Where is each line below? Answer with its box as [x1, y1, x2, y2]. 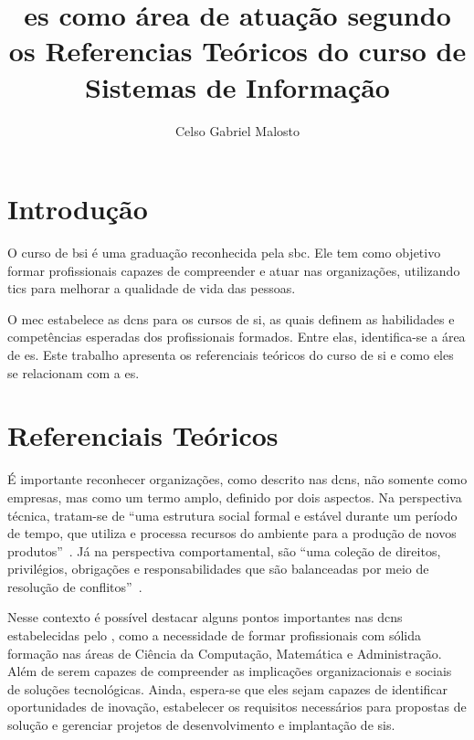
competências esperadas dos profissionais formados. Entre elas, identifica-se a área [7, 327, 466, 346]
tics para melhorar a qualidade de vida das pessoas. [7, 279, 296, 298]
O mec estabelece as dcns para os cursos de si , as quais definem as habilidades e [7, 309, 455, 328]
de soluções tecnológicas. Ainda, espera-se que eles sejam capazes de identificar [7, 679, 448, 698]
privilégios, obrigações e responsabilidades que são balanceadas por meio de [7, 559, 429, 578]
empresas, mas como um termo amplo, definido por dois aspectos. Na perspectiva [7, 487, 462, 506]
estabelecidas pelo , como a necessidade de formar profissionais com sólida [7, 626, 421, 645]
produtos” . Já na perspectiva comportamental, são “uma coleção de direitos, [7, 541, 441, 560]
